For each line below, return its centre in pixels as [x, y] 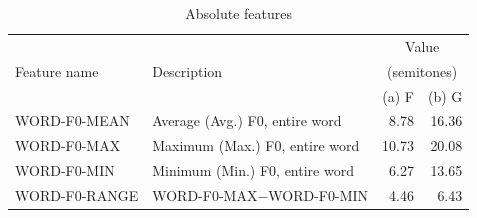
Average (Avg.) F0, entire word [247, 120]
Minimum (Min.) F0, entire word [253, 170]
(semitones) [422, 70]
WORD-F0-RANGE [77, 194]
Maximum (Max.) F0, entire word [256, 145]
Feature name [57, 70]
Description [187, 70]
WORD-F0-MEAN [72, 120]
